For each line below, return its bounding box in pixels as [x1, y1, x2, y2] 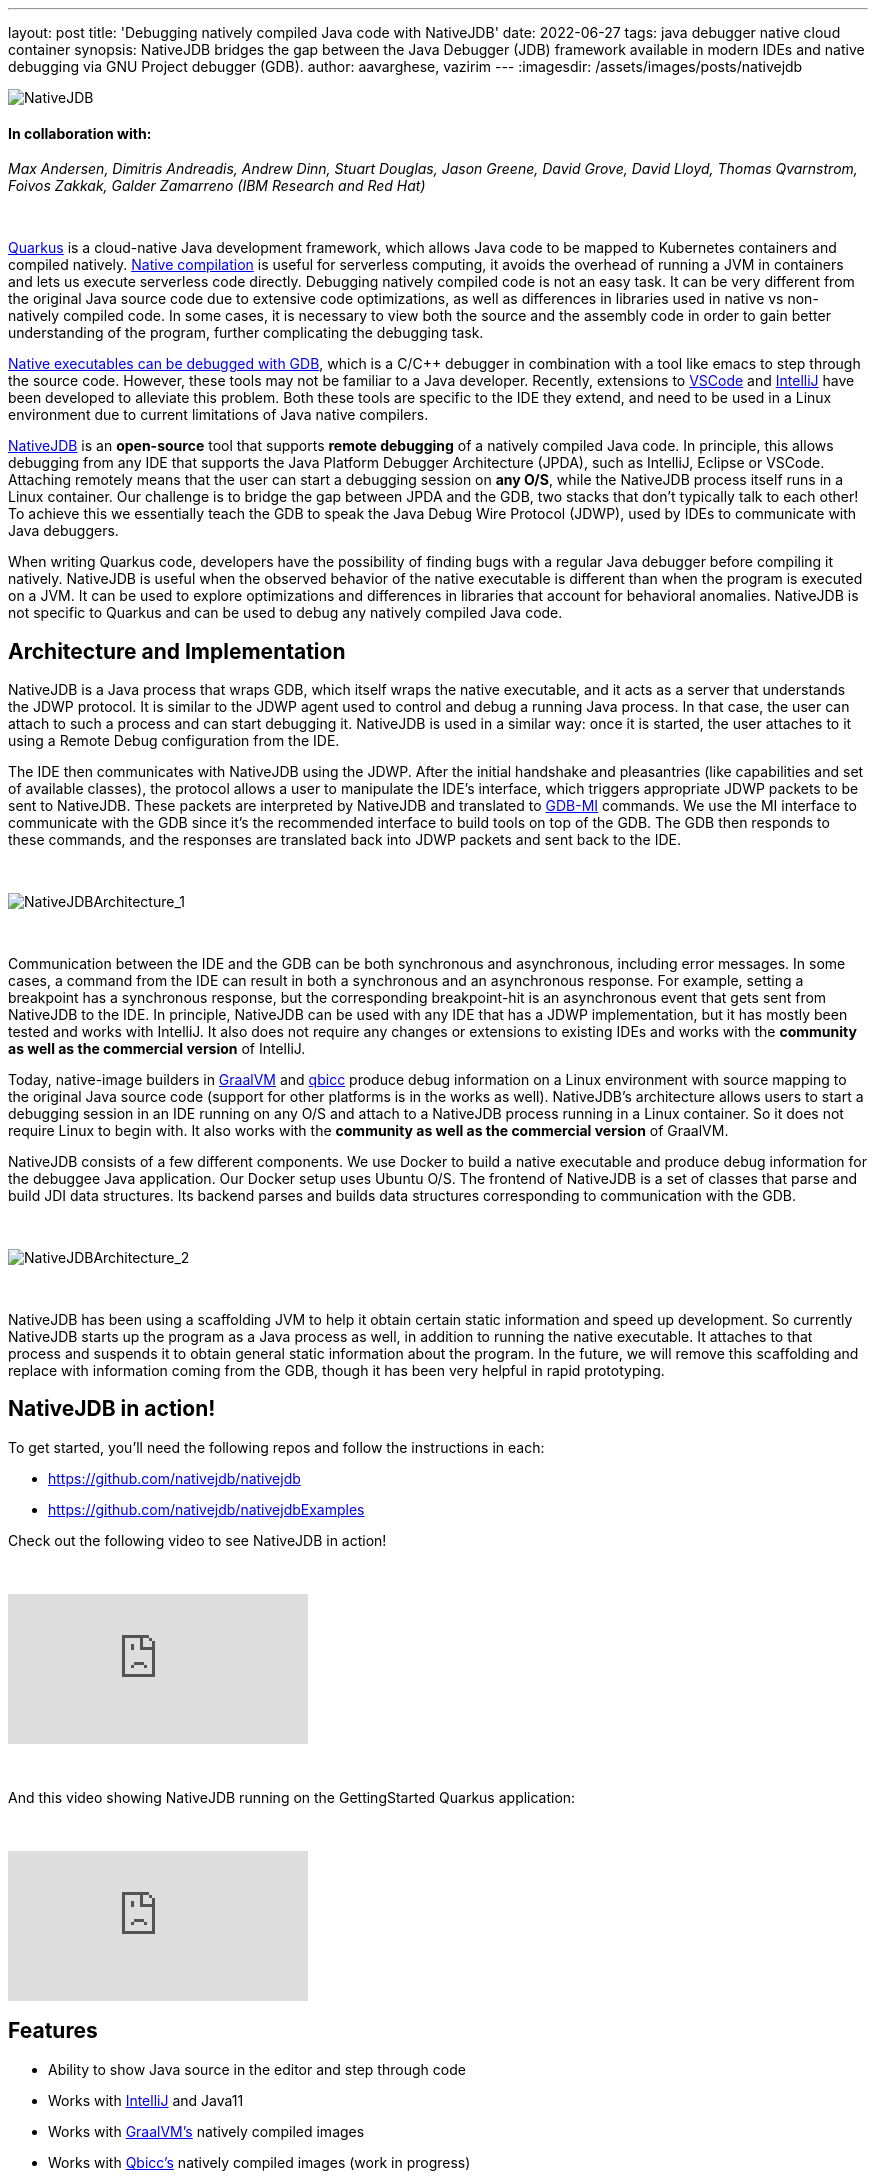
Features [8, 2018, 98, 2044]
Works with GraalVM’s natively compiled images [48, 2122, 365, 2140]
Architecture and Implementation [8, 638, 346, 664]
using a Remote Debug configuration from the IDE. [8, 732, 340, 750]
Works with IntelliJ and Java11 [48, 2091, 244, 2109]
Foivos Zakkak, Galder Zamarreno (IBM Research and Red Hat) [8, 177, 426, 195]
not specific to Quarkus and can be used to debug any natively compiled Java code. [8, 604, 563, 622]
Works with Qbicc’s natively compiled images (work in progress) [48, 2153, 471, 2171]
